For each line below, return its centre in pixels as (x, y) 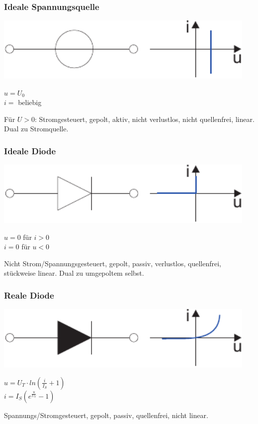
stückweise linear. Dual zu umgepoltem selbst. (74, 273)
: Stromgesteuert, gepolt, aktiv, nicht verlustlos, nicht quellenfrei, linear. (145, 119)
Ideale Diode (30, 151)
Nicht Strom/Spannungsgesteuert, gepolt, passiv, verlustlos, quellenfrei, (113, 263)
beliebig (30, 102)
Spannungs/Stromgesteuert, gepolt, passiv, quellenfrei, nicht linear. (106, 415)
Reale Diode (29, 295)
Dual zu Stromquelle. (36, 129)
